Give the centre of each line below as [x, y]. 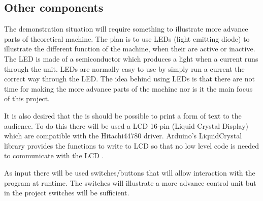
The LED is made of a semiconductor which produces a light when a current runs [131, 58]
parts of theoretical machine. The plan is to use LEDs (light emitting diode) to [127, 38]
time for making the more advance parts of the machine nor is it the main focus [128, 88]
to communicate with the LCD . [54, 155]
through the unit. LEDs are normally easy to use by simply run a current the [124, 68]
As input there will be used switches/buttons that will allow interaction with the [130, 172]
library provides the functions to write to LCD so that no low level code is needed [132, 145]
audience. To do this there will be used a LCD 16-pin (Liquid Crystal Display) [126, 125]
